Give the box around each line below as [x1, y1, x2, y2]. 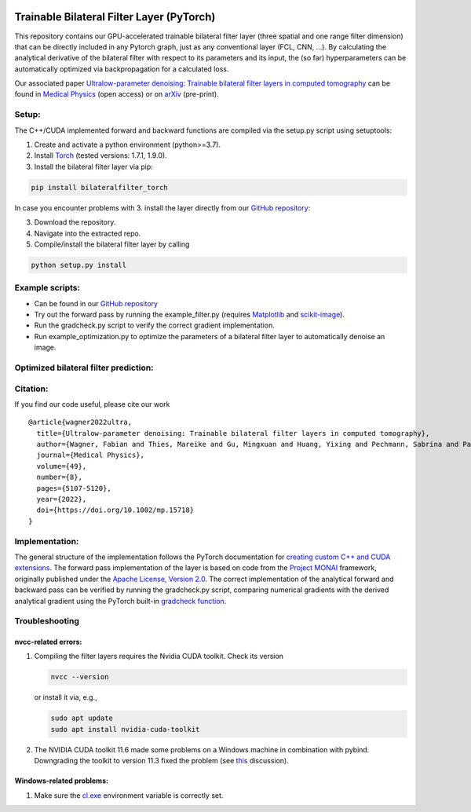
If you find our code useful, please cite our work [14, 399, 170, 408]
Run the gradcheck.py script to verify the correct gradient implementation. [34, 320, 275, 330]
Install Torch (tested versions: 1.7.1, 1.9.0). [34, 151, 168, 160]
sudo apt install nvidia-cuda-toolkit [50, 725, 200, 733]
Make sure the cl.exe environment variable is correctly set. [34, 790, 224, 800]
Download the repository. [34, 218, 116, 227]
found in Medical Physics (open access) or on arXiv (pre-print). [14, 90, 219, 99]
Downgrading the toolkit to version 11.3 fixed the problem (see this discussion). [34, 756, 290, 766]
